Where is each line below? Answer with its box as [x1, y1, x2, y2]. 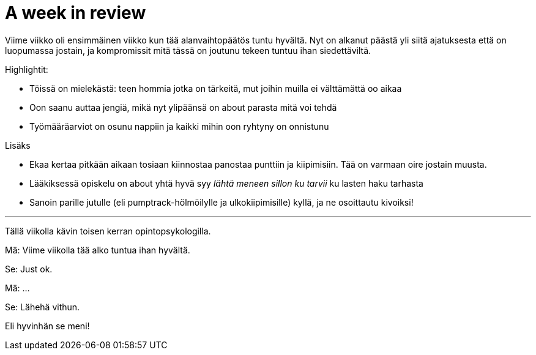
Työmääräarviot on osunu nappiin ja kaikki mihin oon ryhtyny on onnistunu [29, 121, 329, 132]
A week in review [5, 2, 146, 23]
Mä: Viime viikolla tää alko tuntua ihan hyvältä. [5, 244, 190, 255]
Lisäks [5, 140, 31, 151]
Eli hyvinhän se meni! [5, 320, 90, 331]
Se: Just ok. [5, 263, 53, 274]
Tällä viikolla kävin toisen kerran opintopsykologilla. [5, 225, 211, 236]
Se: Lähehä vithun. [5, 301, 80, 312]
